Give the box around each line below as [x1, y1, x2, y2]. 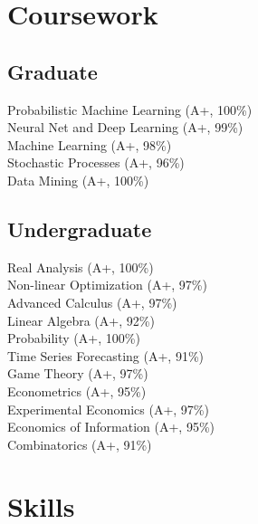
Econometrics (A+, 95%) [7, 381, 147, 400]
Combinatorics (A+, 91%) [7, 434, 152, 453]
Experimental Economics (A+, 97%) [7, 399, 209, 418]
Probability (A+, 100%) [7, 329, 140, 348]
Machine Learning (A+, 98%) [7, 135, 172, 154]
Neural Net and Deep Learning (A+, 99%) [7, 118, 244, 137]
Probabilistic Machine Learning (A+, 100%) [7, 100, 253, 119]
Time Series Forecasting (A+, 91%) [7, 346, 205, 365]
